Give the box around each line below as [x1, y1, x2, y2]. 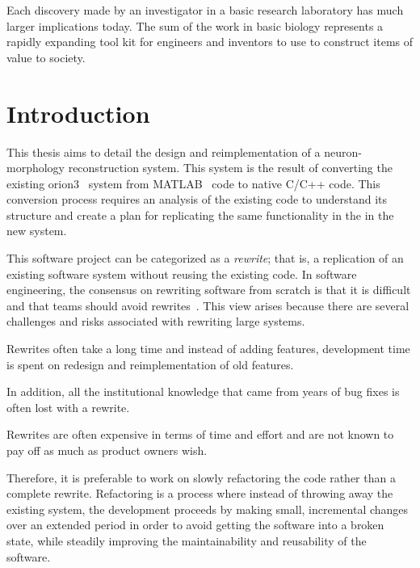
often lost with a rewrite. [6, 398, 130, 415]
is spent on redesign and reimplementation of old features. [6, 356, 294, 372]
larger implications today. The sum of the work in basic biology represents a [6, 17, 384, 34]
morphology [6, 159, 65, 176]
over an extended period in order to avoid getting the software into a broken [6, 516, 384, 533]
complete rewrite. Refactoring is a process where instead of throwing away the [6, 485, 393, 502]
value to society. [6, 48, 86, 65]
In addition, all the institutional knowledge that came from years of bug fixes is [6, 383, 400, 400]
